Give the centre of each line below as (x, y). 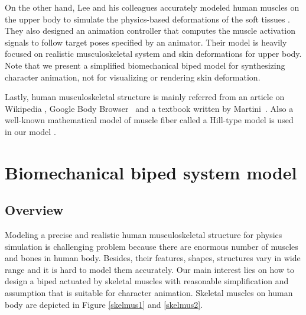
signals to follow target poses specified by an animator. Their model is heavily (146, 42)
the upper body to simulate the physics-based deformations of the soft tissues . (147, 19)
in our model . (30, 131)
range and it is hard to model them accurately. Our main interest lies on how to (150, 269)
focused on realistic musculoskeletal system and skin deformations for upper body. (153, 54)
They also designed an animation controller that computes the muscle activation (150, 30)
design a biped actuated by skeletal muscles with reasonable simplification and (147, 281)
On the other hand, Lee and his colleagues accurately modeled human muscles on (152, 7)
